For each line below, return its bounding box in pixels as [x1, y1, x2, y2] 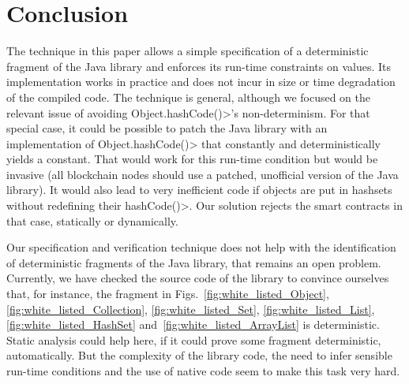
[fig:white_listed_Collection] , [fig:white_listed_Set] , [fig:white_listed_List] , [6, 300, 375, 317]
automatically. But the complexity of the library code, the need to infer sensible [6, 347, 392, 363]
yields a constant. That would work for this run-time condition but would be [6, 151, 378, 167]
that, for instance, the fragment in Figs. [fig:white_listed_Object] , [6, 285, 329, 302]
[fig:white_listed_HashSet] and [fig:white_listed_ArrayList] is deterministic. [6, 316, 380, 333]
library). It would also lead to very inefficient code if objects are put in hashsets [6, 181, 392, 198]
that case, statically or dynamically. [6, 212, 178, 229]
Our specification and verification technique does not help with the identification [6, 239, 396, 255]
